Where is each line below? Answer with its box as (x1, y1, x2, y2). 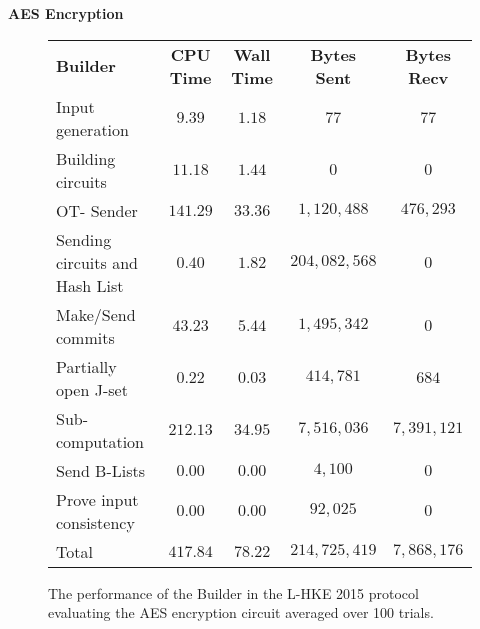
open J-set (56, 377, 128, 401)
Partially (56, 354, 117, 378)
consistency (56, 510, 135, 534)
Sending (56, 227, 112, 251)
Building (56, 146, 116, 170)
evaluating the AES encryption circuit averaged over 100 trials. (48, 602, 434, 623)
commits (56, 325, 115, 349)
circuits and (56, 250, 138, 274)
